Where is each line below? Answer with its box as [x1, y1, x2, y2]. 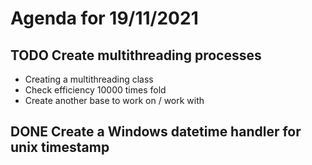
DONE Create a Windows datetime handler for [10, 123, 302, 141]
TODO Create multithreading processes [10, 47, 262, 64]
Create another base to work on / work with [24, 95, 205, 106]
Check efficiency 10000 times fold [24, 84, 167, 96]
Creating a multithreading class [24, 73, 154, 85]
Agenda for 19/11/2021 [10, 7, 199, 30]
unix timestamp [10, 139, 110, 156]
